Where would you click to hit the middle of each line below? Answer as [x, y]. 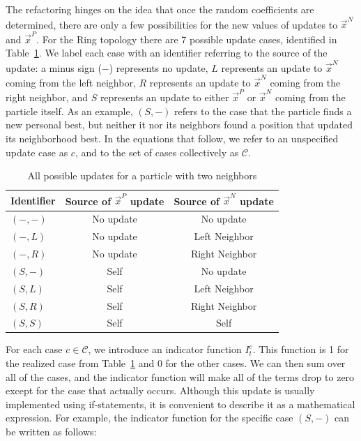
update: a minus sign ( [54, 67]
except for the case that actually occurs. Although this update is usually [160, 390]
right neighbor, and [47, 97]
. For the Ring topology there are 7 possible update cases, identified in [187, 39]
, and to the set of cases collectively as [157, 152]
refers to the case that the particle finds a [263, 111]
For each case [34, 349]
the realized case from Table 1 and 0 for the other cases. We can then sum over [176, 363]
